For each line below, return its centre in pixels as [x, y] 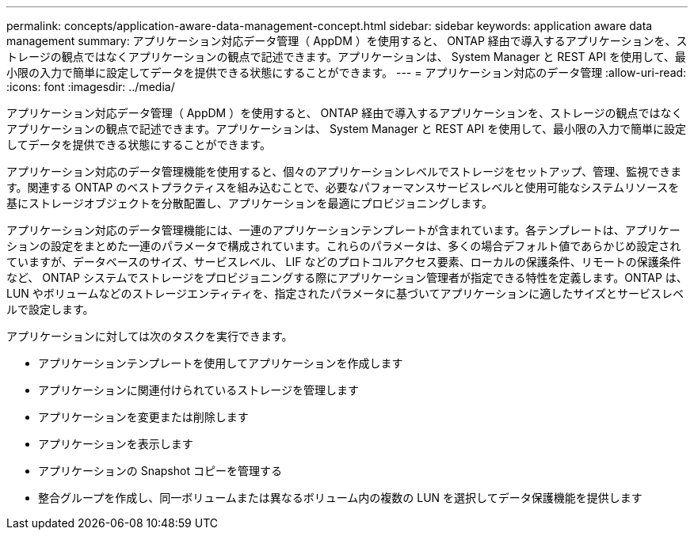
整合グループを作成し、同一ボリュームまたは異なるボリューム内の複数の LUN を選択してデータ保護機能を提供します [340, 498]
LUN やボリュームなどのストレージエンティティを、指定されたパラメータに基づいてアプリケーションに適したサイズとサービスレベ [345, 293]
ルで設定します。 [50, 309]
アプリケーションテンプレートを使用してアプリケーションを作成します [221, 363]
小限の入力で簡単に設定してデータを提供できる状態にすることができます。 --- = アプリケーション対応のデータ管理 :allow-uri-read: [347, 72]
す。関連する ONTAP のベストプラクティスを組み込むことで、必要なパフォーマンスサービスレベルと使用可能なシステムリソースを [343, 187]
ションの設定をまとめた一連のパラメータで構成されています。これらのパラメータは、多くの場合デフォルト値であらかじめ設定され [344, 246]
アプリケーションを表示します [116, 444]
